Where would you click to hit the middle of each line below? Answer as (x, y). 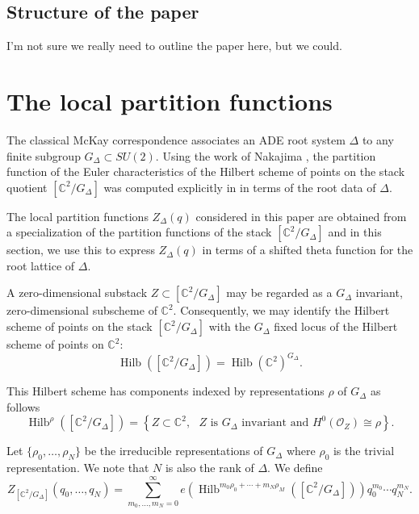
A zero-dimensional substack (77, 293)
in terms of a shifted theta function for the (308, 250)
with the (229, 326)
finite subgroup (44, 155)
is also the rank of (209, 468)
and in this (355, 232)
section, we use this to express (81, 250)
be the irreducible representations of (174, 451)
